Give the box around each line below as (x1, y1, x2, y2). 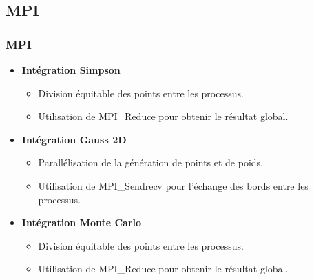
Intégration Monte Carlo (21, 215, 142, 230)
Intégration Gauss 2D (21, 132, 127, 146)
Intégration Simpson (21, 63, 121, 77)
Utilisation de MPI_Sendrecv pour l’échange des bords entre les (38, 178, 308, 192)
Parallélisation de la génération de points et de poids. (38, 155, 264, 170)
